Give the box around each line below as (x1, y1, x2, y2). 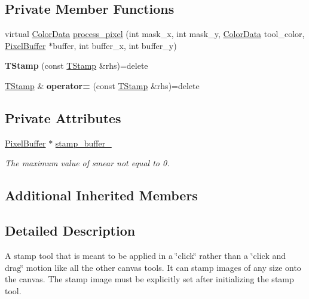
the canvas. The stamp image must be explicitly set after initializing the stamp (5, 273, 294, 285)
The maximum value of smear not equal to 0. (5, 157, 170, 169)
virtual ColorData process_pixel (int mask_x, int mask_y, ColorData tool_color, (5, 28, 305, 40)
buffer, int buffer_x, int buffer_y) (53, 39, 177, 51)
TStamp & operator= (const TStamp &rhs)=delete (5, 79, 200, 91)
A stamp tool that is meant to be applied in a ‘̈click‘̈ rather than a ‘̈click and (5, 249, 286, 261)
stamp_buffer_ (55, 136, 112, 149)
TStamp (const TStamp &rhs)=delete (5, 59, 148, 72)
